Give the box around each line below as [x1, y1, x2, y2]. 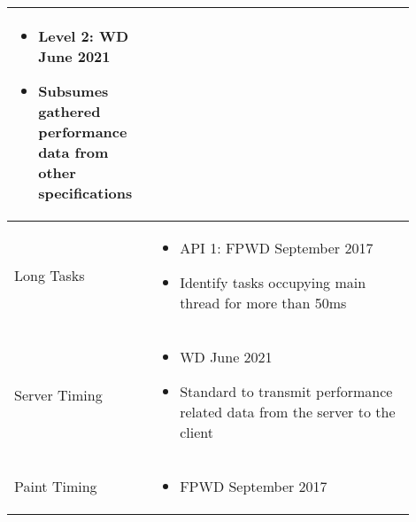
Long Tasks [14, 265, 85, 285]
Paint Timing [14, 476, 97, 496]
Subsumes [38, 81, 109, 101]
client [180, 422, 213, 442]
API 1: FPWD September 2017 [180, 238, 374, 258]
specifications [38, 183, 133, 203]
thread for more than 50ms [180, 292, 347, 313]
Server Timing [14, 384, 103, 405]
